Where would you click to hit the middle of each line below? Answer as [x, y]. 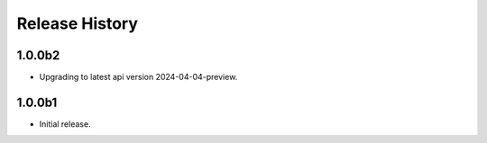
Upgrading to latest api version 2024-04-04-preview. [138, 77]
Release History [78, 23]
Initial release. [65, 124]
